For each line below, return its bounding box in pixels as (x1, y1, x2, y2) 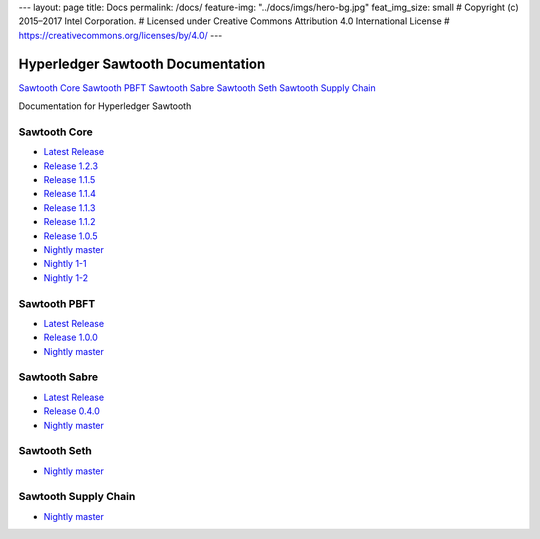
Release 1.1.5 (43, 174, 96, 185)
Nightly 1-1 (43, 258, 87, 270)
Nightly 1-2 (43, 271, 89, 284)
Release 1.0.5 (43, 230, 98, 242)
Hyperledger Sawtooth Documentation (18, 55, 266, 72)
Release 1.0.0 (43, 331, 99, 344)
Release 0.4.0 (43, 405, 100, 417)
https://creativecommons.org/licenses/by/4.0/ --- (18, 29, 223, 41)
